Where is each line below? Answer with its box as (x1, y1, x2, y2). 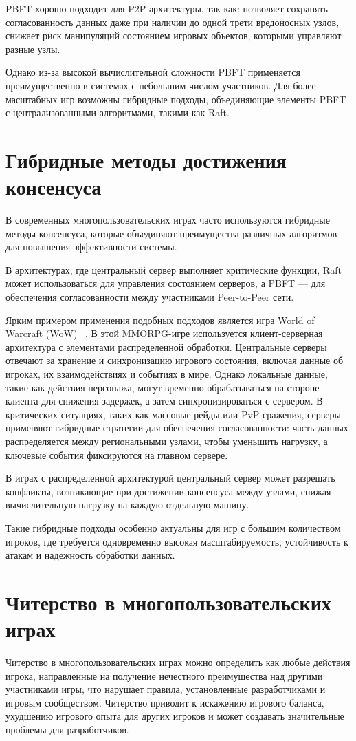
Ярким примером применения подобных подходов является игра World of (5, 312, 315, 327)
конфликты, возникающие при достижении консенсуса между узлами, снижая (5, 484, 331, 498)
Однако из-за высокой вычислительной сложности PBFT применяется (5, 65, 301, 79)
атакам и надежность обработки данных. (5, 548, 175, 562)
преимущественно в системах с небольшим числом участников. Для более (5, 78, 316, 92)
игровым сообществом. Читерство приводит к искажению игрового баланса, (5, 695, 324, 709)
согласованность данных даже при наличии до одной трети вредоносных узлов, (5, 14, 340, 29)
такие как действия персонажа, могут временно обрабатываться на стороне (5, 380, 320, 394)
